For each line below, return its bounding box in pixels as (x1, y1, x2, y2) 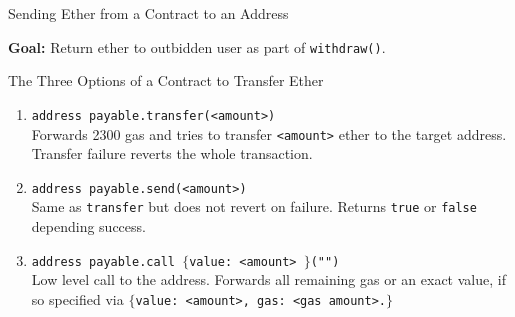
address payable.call (31, 254, 175, 269)
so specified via (31, 288, 124, 309)
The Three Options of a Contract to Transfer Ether (8, 70, 324, 91)
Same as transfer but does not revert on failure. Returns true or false (31, 196, 477, 217)
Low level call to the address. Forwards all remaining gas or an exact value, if (31, 269, 506, 290)
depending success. (31, 216, 146, 237)
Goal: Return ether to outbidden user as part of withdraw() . (8, 36, 386, 57)
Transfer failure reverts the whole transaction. (31, 143, 313, 164)
